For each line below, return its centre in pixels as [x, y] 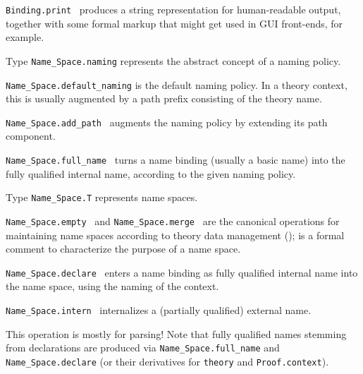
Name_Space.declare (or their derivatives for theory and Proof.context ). [167, 361]
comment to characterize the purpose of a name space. [123, 249]
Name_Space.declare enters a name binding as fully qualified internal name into [182, 272]
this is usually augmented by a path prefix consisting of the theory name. [164, 98]
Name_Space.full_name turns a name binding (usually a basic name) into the [176, 159]
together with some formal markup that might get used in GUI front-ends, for [174, 23]
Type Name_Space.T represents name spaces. [102, 197]
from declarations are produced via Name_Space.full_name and [143, 348]
